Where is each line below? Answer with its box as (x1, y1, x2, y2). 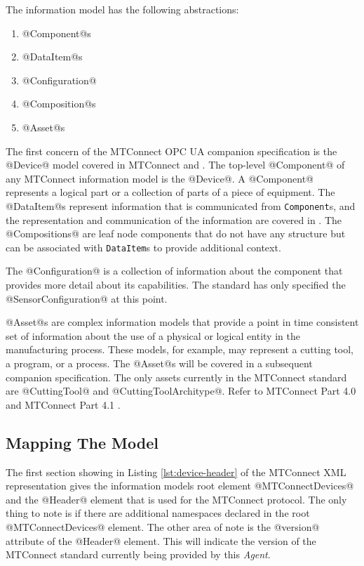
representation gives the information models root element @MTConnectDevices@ (6, 478, 354, 493)
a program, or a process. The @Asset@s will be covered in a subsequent (6, 356, 313, 370)
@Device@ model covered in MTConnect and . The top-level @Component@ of (6, 157, 345, 172)
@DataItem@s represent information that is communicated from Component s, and (6, 198, 356, 213)
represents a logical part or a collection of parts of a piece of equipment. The (6, 185, 335, 199)
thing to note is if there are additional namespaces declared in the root (6, 506, 310, 520)
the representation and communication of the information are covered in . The (6, 212, 342, 227)
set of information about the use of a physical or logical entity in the (6, 328, 300, 343)
